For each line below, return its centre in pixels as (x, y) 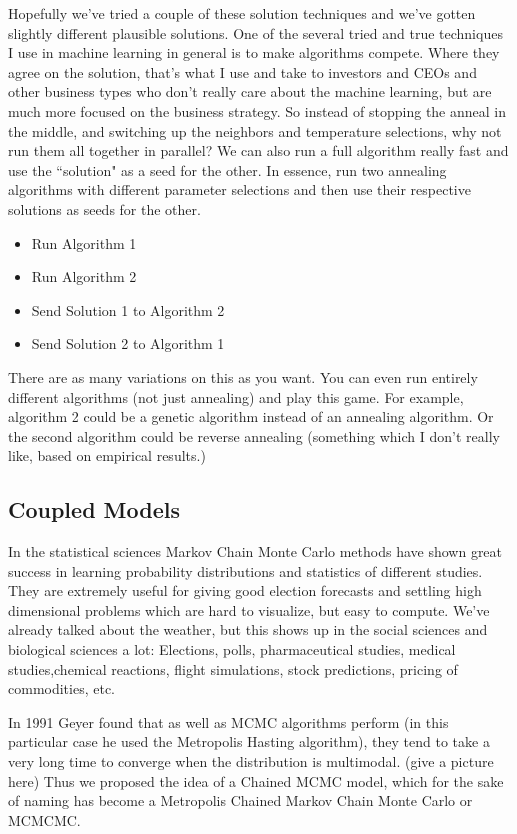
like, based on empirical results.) (107, 455)
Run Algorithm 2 (84, 276)
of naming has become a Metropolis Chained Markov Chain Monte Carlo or (240, 800)
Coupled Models (94, 509)
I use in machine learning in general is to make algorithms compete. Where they (254, 52)
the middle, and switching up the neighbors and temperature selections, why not (255, 130)
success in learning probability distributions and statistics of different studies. (245, 570)
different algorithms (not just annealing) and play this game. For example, (236, 396)
